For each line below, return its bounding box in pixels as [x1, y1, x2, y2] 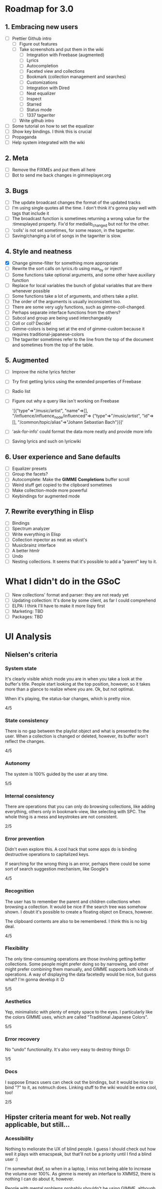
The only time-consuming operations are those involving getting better [5, 956, 146, 962]
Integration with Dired [26, 85, 70, 91]
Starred [26, 101, 42, 107]
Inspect [26, 96, 42, 101]
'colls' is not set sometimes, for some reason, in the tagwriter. [12, 227, 135, 233]
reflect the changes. [5, 739, 45, 744]
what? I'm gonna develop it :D [5, 976, 64, 982]
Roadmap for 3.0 [5, 3, 74, 15]
